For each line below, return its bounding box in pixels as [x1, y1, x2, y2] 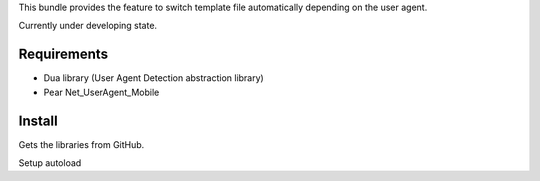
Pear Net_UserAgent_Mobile [43, 86, 160, 98]
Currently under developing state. [18, 20, 158, 32]
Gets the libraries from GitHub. [18, 138, 145, 150]
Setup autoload [18, 156, 82, 169]
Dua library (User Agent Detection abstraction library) [43, 72, 264, 84]
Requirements [18, 46, 109, 63]
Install [18, 112, 59, 129]
